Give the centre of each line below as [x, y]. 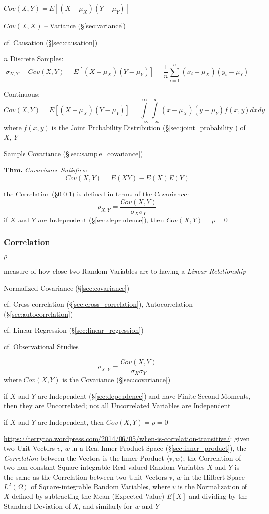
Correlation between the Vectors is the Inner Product [84, 457]
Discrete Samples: [37, 59]
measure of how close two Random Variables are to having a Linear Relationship [125, 271]
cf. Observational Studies [41, 346]
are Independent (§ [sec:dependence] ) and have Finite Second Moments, [144, 396]
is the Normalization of [213, 486]
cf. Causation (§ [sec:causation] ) [51, 42]
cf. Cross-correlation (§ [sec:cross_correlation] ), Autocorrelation [98, 304]
